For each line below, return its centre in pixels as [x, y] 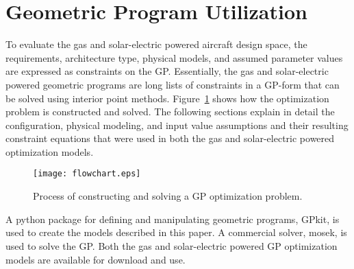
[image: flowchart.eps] [87, 174]
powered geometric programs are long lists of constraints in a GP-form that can [173, 84]
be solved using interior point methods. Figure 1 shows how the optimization [167, 98]
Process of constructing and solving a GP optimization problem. [168, 196]
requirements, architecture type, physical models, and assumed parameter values [174, 57]
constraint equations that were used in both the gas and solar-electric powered [170, 138]
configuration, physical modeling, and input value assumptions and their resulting [177, 125]
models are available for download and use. [96, 259]
